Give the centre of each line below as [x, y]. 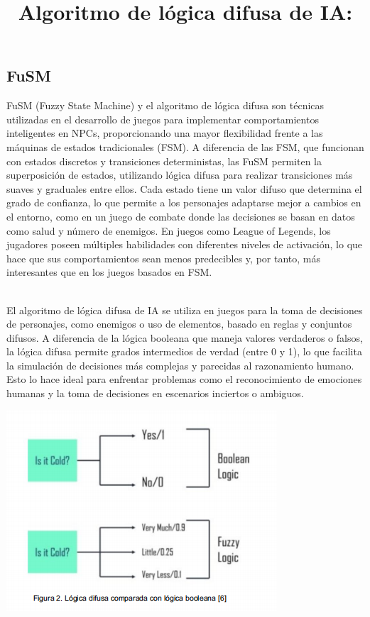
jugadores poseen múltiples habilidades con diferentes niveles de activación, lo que [185, 244]
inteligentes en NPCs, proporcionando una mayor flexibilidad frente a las [165, 133]
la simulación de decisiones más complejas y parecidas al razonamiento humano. [180, 365]
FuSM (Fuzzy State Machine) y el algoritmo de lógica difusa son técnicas [165, 105]
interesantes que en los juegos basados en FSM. [109, 272]
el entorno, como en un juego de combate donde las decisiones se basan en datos [181, 216]
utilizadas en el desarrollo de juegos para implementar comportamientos [163, 119]
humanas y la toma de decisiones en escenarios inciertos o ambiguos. [155, 393]
